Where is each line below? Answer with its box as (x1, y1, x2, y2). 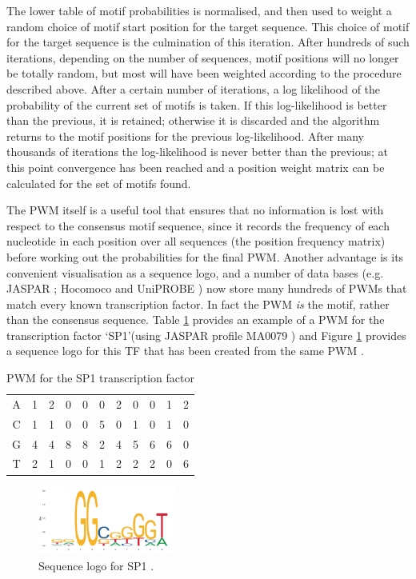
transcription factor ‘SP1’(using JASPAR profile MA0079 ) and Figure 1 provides (6, 326, 406, 343)
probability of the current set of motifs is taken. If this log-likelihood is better (6, 96, 387, 113)
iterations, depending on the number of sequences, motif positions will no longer (6, 49, 399, 66)
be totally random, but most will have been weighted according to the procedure (6, 65, 402, 82)
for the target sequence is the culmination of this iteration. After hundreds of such (6, 34, 410, 50)
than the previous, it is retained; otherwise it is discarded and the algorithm (6, 112, 380, 129)
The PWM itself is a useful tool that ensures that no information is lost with (6, 202, 384, 218)
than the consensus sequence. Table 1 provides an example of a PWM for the (6, 311, 385, 328)
